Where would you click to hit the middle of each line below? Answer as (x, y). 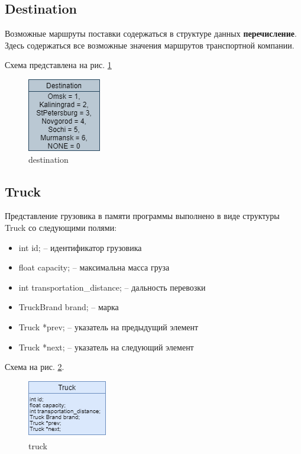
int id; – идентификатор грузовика (80, 247)
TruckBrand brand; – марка (69, 307)
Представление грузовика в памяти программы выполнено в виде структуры (142, 216)
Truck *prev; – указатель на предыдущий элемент (109, 326)
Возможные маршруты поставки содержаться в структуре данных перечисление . (151, 33)
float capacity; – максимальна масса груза (94, 267)
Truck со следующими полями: (61, 227)
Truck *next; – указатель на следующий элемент (106, 347)
